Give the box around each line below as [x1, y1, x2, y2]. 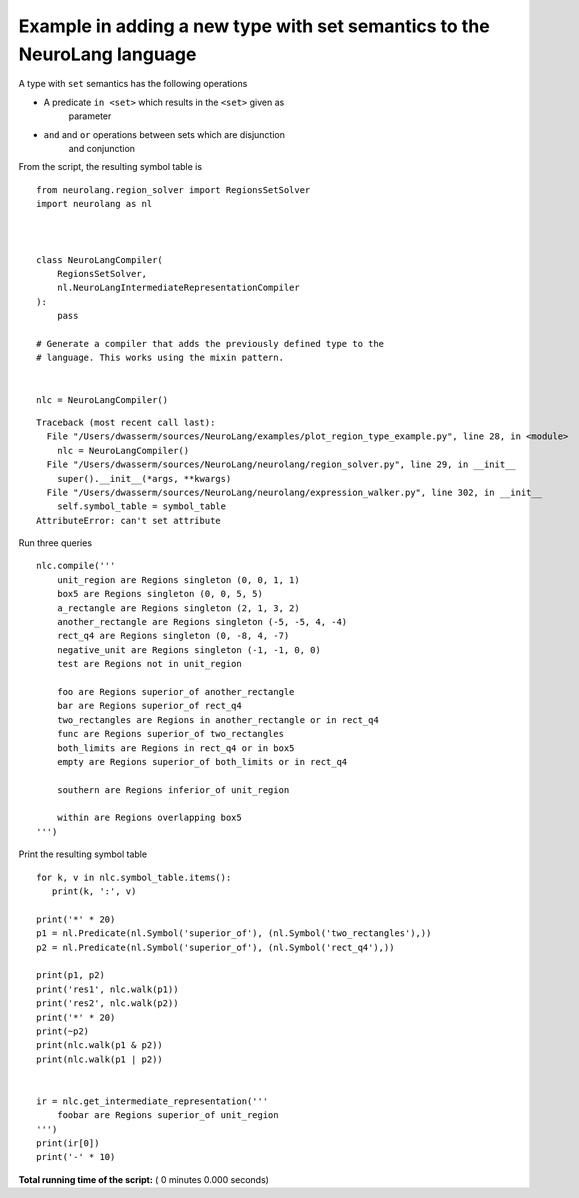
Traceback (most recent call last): [36, 416, 216, 428]
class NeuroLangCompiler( [36, 254, 164, 265]
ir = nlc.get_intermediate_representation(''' [36, 1095, 269, 1107]
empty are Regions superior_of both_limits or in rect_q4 [56, 756, 348, 767]
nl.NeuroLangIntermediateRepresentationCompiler [56, 282, 300, 294]
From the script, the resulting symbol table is [18, 161, 203, 173]
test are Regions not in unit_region [56, 658, 242, 670]
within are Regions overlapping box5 [56, 812, 242, 824]
